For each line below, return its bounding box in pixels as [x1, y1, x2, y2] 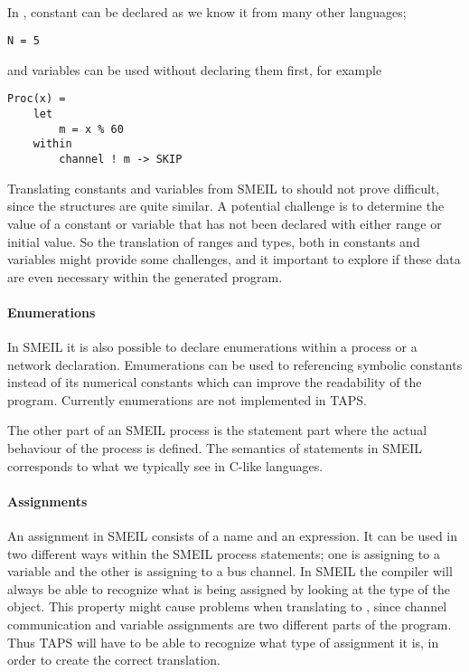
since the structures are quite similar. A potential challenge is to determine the [7, 196, 445, 215]
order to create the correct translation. [7, 650, 220, 669]
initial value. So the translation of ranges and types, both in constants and [7, 232, 420, 251]
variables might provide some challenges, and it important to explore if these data [7, 250, 461, 269]
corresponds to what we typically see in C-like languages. [7, 456, 324, 475]
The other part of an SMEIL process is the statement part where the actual [7, 421, 427, 440]
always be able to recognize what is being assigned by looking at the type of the [7, 579, 450, 598]
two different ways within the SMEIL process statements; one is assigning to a [7, 544, 440, 563]
